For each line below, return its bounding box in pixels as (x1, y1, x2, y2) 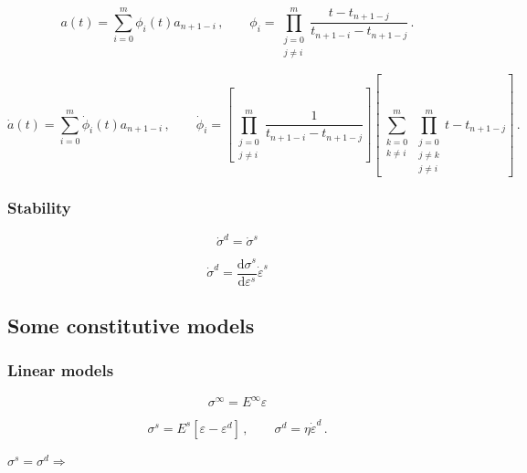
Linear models (7, 359, 114, 382)
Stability (7, 196, 71, 219)
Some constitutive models (7, 311, 255, 339)
